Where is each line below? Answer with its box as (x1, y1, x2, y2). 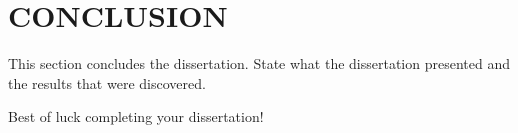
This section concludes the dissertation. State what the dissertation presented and (8, 53, 510, 74)
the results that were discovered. (8, 72, 206, 93)
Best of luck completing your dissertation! (8, 106, 264, 127)
